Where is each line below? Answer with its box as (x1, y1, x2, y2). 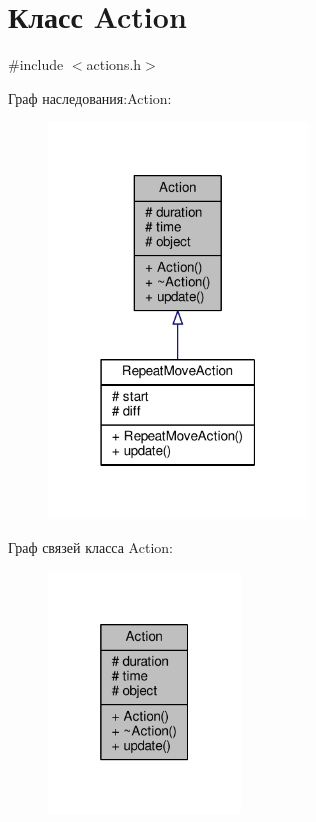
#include (8, 54, 64, 75)
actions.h (86, 54, 142, 75)
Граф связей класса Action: (8, 536, 173, 557)
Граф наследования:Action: (8, 87, 172, 108)
